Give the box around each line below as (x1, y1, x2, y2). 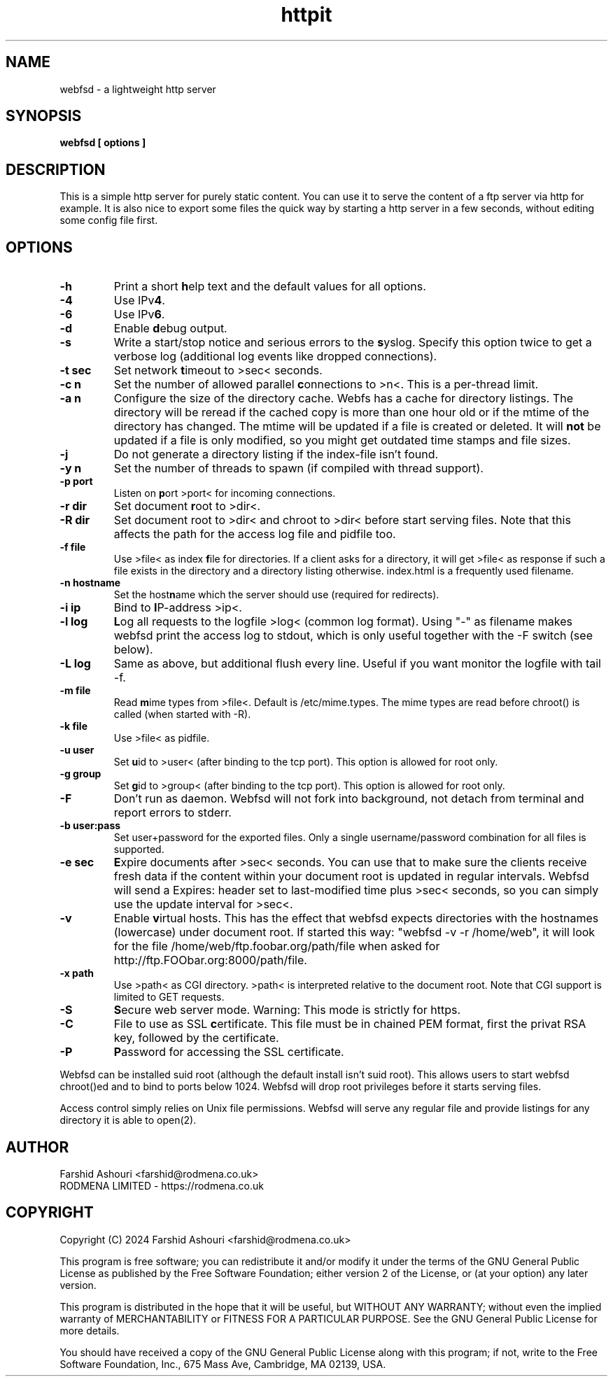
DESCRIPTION (6, 160, 106, 178)
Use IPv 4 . (113, 293, 165, 308)
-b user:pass (59, 819, 121, 832)
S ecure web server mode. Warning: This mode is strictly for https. (113, 1003, 461, 1017)
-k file (59, 720, 87, 733)
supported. (113, 843, 164, 856)
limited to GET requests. (113, 991, 225, 1003)
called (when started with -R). (113, 708, 251, 721)
